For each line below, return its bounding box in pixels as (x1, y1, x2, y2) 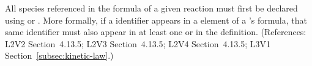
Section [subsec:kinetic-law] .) (5, 49, 114, 62)
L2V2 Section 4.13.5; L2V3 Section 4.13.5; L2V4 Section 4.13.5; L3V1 (5, 37, 271, 50)
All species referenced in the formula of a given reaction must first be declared (5, 2, 298, 14)
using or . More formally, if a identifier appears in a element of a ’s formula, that (5, 13, 307, 26)
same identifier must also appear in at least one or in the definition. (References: (5, 25, 306, 38)
